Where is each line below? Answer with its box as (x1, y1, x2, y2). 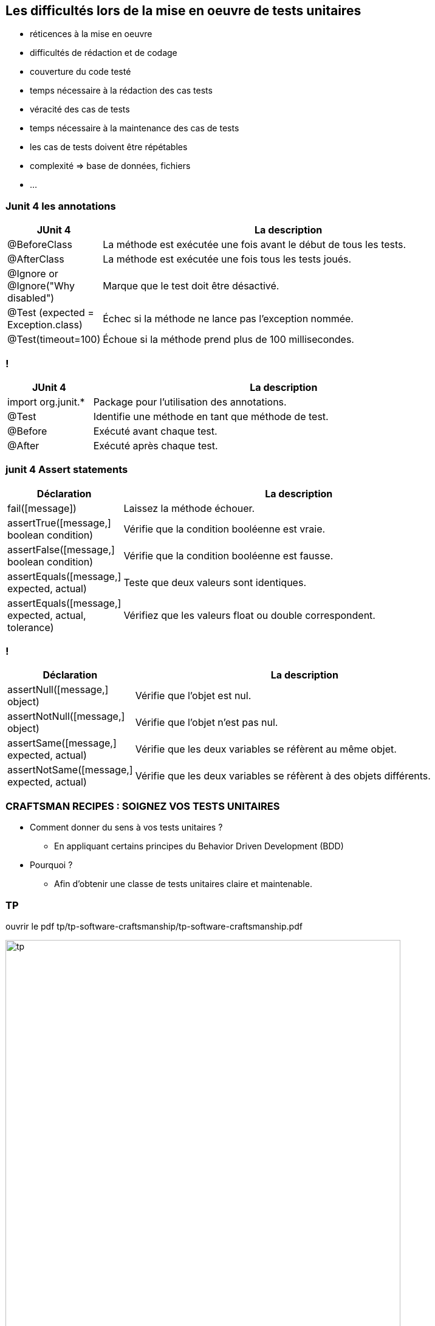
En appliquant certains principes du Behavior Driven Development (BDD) (54, 841, 344, 852)
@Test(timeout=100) (7, 333, 101, 346)
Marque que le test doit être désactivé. (103, 280, 279, 292)
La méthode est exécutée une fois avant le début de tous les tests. (103, 238, 406, 251)
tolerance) (7, 621, 54, 634)
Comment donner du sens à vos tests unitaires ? (30, 822, 223, 833)
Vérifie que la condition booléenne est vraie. (123, 522, 326, 535)
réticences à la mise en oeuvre (30, 29, 152, 40)
